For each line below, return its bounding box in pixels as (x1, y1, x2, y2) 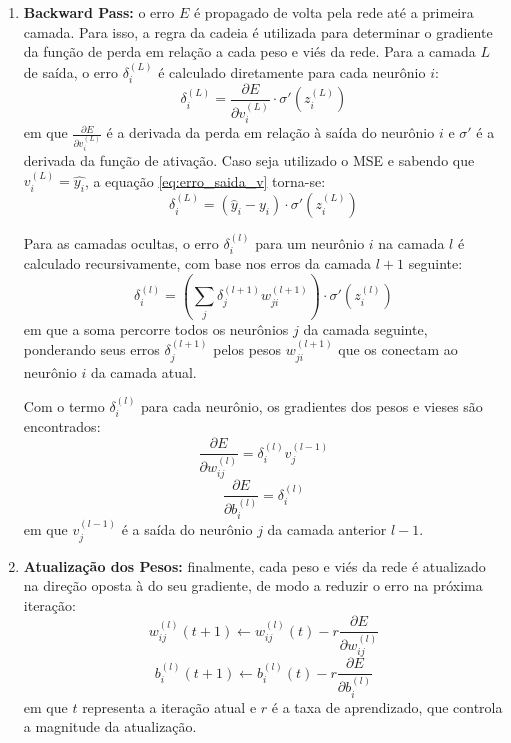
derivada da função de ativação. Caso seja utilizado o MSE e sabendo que (23, 150, 475, 171)
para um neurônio (255, 233, 365, 254)
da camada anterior (267, 519, 387, 540)
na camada (378, 233, 445, 254)
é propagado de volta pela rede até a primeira (193, 2, 474, 22)
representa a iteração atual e (82, 696, 257, 717)
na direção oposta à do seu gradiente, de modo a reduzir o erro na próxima (23, 575, 483, 596)
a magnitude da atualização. (23, 716, 197, 737)
